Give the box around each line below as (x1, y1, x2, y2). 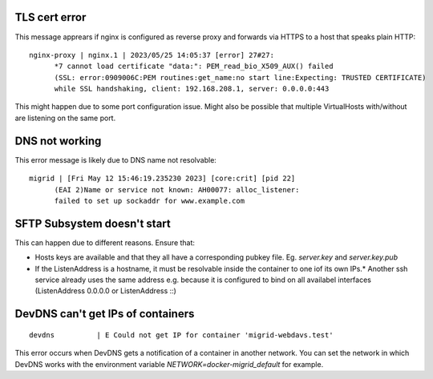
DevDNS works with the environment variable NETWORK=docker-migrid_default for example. (14, 359, 324, 369)
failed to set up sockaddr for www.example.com (54, 196, 245, 205)
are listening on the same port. (14, 113, 116, 123)
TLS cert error (14, 10, 87, 24)
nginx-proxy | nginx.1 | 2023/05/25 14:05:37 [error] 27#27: (29, 50, 274, 59)
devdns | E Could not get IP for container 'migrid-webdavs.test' (29, 330, 334, 340)
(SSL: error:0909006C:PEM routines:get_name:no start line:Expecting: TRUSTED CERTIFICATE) (54, 73, 427, 82)
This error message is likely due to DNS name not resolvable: (14, 155, 216, 164)
